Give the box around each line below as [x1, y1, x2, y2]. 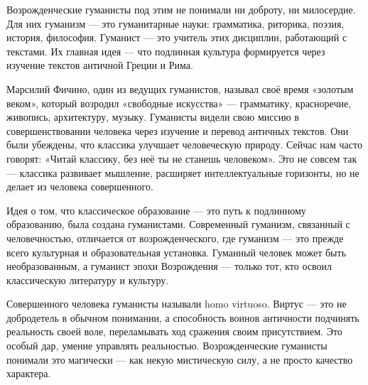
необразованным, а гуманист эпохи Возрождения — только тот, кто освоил [6, 259, 332, 273]
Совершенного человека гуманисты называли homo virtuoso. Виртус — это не [6, 296, 347, 311]
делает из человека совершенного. [6, 179, 153, 194]
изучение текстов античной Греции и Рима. [6, 58, 193, 72]
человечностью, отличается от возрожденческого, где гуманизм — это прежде [6, 230, 344, 245]
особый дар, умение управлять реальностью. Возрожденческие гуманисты [6, 338, 328, 353]
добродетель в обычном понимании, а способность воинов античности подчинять [6, 310, 359, 325]
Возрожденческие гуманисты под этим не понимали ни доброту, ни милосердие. [6, 2, 356, 16]
